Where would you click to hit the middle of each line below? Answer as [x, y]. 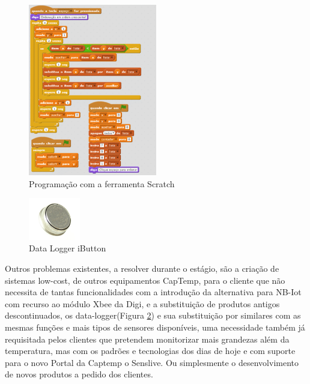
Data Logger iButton [68, 248]
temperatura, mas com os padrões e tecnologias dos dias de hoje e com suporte [150, 351]
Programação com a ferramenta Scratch [102, 183]
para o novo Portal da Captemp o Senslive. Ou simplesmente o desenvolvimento [152, 362]
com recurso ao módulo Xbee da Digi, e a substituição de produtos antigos [142, 303]
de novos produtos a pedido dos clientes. [79, 374]
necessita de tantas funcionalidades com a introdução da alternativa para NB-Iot [153, 292]
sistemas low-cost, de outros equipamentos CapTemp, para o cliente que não [145, 280]
